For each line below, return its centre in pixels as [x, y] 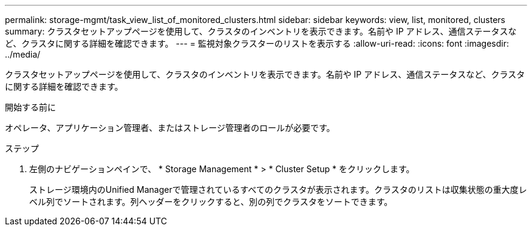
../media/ [23, 54]
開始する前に [30, 107]
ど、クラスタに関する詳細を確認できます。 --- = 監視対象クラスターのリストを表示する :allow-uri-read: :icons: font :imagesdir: [257, 43]
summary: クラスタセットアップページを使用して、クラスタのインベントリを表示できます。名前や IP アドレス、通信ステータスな [261, 31]
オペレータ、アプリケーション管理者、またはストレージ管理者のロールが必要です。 [170, 128]
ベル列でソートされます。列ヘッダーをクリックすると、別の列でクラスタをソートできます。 [211, 202]
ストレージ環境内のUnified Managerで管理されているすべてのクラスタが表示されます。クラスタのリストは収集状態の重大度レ [278, 189]
